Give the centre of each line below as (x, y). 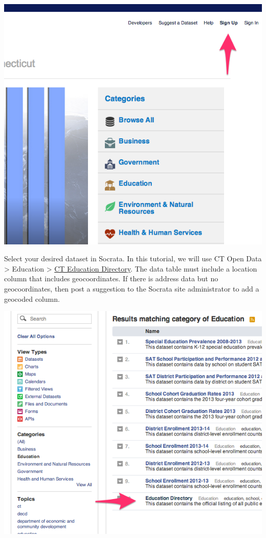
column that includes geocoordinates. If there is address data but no (111, 278)
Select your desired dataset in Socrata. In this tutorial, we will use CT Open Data (133, 258)
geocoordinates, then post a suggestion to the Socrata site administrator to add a (132, 289)
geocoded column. (32, 298)
